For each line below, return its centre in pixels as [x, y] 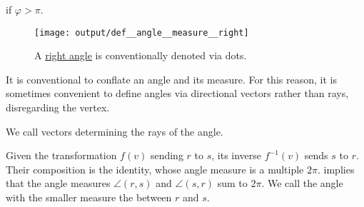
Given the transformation [61, 155]
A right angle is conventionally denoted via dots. [141, 55]
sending [167, 155]
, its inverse [237, 155]
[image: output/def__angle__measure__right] [142, 32]
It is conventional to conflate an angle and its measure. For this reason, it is [171, 79]
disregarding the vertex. [58, 107]
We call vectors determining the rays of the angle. [115, 131]
